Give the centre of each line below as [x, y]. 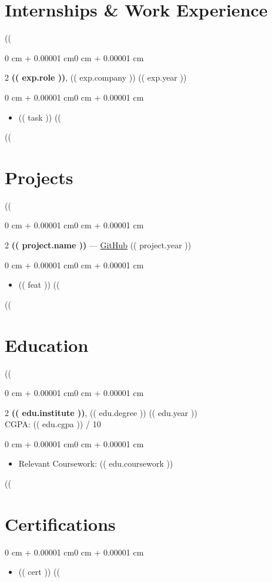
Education [47, 345]
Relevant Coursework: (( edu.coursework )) [96, 463]
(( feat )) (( [39, 285]
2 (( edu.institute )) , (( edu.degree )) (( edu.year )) [101, 412]
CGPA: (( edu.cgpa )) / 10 [53, 424]
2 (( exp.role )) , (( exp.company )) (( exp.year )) [96, 77]
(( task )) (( [40, 117]
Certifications [60, 523]
